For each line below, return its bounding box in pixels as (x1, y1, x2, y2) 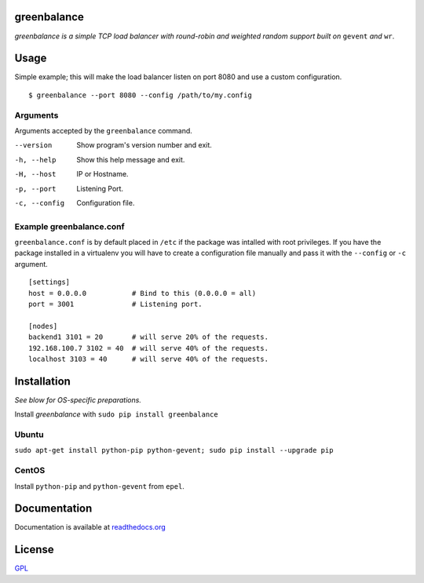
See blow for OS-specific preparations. (14, 395, 141, 404)
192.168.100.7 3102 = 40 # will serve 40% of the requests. (28, 344, 269, 352)
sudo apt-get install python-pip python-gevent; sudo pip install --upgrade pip (14, 446, 334, 455)
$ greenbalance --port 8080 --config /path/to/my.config (28, 90, 253, 100)
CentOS (14, 465, 46, 476)
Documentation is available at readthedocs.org (14, 523, 166, 532)
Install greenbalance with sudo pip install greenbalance (14, 410, 219, 419)
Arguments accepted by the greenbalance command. (14, 126, 192, 135)
